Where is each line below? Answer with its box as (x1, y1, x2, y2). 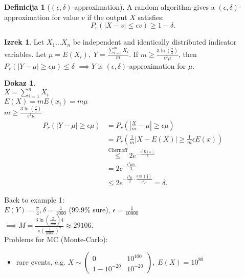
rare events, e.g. (16, 256, 65, 267)
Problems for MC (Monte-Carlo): (4, 234, 108, 245)
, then (178, 48, 197, 59)
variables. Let (4, 48, 47, 59)
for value (52, 11, 79, 22)
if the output (87, 11, 127, 22)
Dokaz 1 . (4, 77, 36, 88)
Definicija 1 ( (4, 2, 50, 12)
